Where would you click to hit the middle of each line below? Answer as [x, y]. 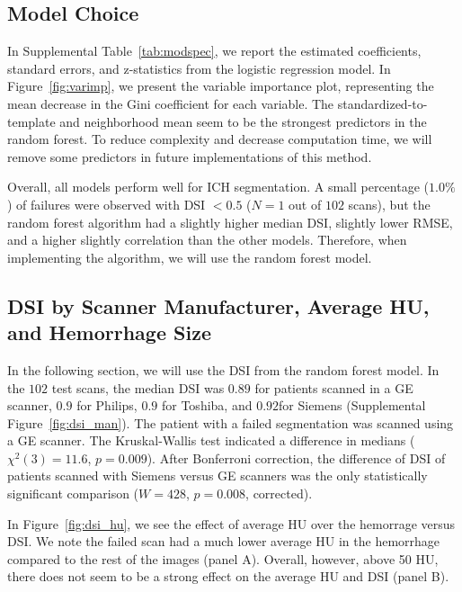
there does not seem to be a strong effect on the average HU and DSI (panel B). [228, 576]
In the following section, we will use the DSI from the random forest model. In [223, 369]
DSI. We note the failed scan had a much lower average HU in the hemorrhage [224, 541]
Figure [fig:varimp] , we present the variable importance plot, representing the [221, 86]
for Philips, [107, 405]
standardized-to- [382, 103]
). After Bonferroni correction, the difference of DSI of [296, 457]
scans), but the [389, 204]
